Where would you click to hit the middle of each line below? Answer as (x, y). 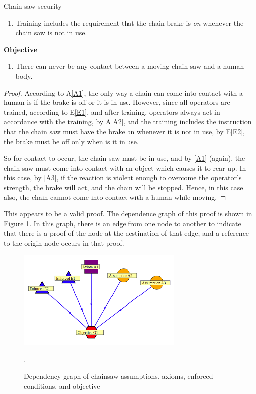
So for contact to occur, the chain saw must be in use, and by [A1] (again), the (125, 158)
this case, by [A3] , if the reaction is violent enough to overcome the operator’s (123, 177)
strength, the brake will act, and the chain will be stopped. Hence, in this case (124, 187)
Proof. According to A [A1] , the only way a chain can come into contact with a (124, 92)
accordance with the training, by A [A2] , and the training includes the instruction (128, 122)
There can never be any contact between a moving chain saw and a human (130, 66)
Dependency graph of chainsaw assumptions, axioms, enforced (119, 376)
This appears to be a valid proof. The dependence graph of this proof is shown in (128, 214)
